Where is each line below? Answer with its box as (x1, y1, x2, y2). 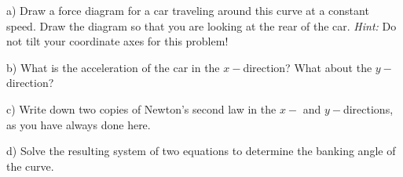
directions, (343, 100, 394, 117)
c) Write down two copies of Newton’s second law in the (6, 100, 277, 117)
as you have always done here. (6, 116, 151, 132)
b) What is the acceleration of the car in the (6, 59, 220, 75)
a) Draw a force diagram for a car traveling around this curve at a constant (6, 2, 369, 18)
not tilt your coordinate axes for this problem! (6, 33, 229, 49)
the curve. (6, 157, 54, 174)
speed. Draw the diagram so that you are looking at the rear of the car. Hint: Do (6, 17, 397, 34)
